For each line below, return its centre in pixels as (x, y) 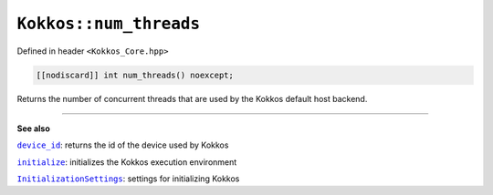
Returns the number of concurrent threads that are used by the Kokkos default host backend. (192, 98)
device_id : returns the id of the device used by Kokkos (123, 145)
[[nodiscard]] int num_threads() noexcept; (135, 75)
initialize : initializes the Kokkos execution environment (127, 162)
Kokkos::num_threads (109, 24)
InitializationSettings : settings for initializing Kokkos (128, 179)
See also (33, 128)
